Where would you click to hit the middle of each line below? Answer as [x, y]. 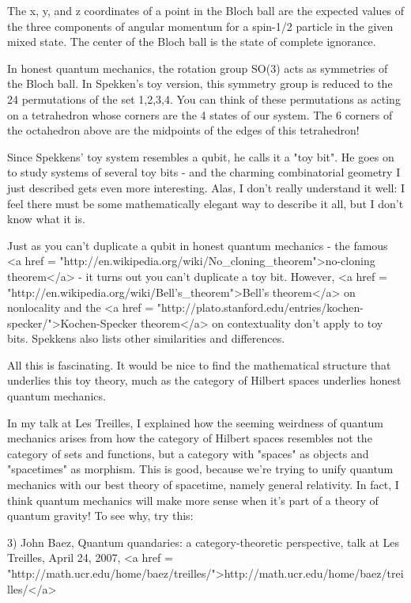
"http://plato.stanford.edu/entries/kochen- [260, 307]
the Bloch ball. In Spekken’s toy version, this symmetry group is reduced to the [200, 83]
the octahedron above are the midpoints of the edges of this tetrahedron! [183, 130]
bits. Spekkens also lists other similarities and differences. [146, 338]
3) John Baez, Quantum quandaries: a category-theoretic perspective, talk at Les [204, 542]
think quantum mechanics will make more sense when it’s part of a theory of [193, 500]
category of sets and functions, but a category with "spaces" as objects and [188, 453]
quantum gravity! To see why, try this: [100, 516]
